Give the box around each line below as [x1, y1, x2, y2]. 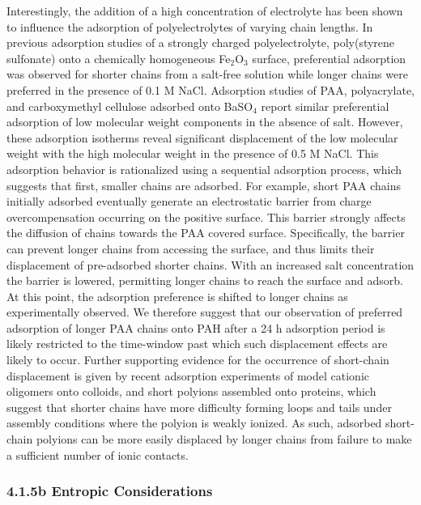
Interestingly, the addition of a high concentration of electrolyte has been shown [6, 2, 403, 19]
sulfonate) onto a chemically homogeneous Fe [6, 49, 231, 66]
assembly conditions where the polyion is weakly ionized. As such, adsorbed [6, 414, 382, 431]
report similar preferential [261, 97, 389, 114]
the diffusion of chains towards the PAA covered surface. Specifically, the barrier [6, 224, 405, 241]
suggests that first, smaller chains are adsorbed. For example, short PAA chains [6, 176, 402, 193]
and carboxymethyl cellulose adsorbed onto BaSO [6, 97, 253, 114]
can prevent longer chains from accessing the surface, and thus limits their [6, 240, 375, 257]
